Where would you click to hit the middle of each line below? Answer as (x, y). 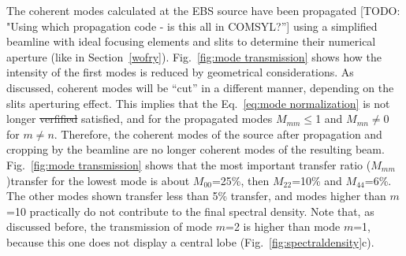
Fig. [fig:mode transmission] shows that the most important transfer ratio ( (189, 164)
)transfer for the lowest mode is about (98, 180)
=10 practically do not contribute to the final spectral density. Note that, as (190, 211)
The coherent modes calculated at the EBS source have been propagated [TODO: (203, 10)
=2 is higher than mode (283, 226)
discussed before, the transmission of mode (110, 226)
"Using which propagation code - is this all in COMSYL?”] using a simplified (192, 26)
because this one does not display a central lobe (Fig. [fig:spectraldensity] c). (190, 241)
